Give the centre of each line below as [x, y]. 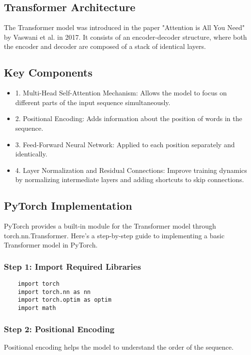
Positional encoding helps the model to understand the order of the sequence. [119, 347]
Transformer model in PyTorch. [51, 245]
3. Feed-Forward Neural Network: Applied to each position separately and [125, 144]
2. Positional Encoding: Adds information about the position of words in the [129, 118]
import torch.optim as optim [64, 300]
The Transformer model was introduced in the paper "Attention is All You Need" [125, 27]
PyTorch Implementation [68, 206]
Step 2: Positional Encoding [59, 329]
